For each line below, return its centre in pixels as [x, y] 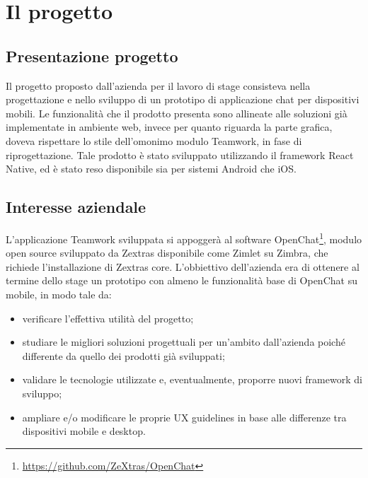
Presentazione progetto [92, 56]
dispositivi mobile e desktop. [84, 431]
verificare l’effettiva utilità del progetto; [108, 318]
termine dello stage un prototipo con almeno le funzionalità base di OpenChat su [182, 280]
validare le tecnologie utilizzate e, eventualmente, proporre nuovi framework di [192, 379]
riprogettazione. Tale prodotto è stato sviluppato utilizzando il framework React [180, 155]
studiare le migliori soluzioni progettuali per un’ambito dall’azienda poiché [184, 342]
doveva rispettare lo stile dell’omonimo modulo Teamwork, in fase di [154, 140]
